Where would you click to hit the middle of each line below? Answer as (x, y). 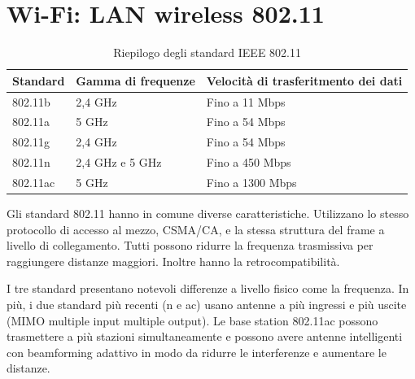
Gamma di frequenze (135, 80)
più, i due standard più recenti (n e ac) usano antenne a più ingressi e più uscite (207, 304)
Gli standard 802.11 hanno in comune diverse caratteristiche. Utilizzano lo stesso (208, 213)
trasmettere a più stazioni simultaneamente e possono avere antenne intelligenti (205, 336)
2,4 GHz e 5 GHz (119, 162)
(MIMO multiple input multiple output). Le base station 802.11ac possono (192, 320)
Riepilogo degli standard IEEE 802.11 (207, 52)
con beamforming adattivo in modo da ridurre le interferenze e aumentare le (197, 352)
